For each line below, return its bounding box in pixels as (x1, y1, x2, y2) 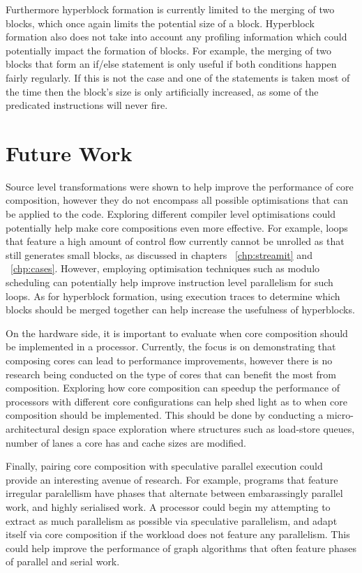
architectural (6, 421, 60, 436)
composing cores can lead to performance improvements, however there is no (6, 353, 333, 367)
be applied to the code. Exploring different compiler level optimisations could (6, 207, 335, 221)
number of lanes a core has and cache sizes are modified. (6, 435, 246, 449)
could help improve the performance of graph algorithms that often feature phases (6, 540, 356, 555)
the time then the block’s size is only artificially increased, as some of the (6, 84, 319, 98)
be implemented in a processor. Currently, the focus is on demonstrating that (6, 339, 336, 354)
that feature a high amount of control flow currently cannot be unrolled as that (6, 234, 345, 248)
